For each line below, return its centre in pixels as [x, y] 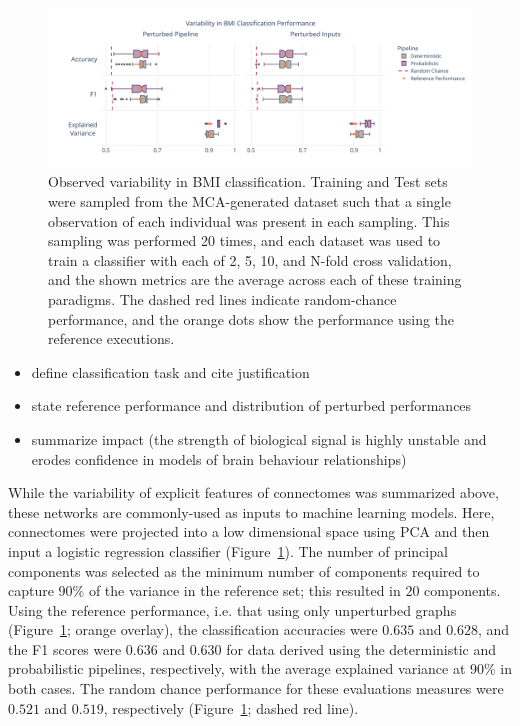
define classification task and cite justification [170, 371]
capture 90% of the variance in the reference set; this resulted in [204, 590]
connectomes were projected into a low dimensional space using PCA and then [249, 531]
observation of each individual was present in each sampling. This [249, 220]
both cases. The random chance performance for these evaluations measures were [256, 688]
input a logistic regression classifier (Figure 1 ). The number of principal [228, 550]
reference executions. [111, 338]
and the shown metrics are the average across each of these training [255, 279]
